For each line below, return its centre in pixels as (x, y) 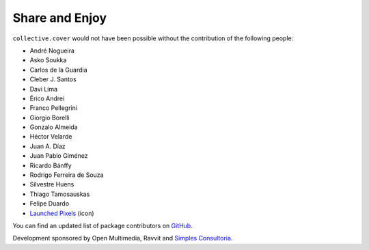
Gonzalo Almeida (54, 127)
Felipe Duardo (50, 204)
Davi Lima (44, 89)
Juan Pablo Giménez (59, 156)
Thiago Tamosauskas (60, 194)
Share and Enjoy (60, 18)
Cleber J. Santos (53, 79)
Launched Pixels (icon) (62, 213)
